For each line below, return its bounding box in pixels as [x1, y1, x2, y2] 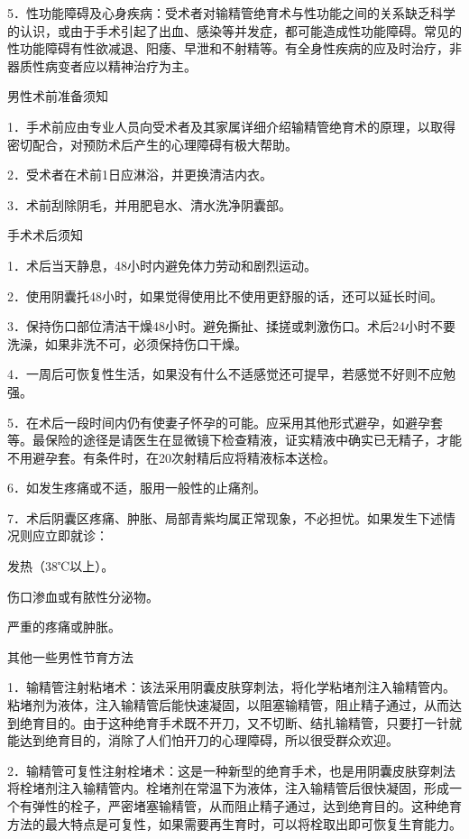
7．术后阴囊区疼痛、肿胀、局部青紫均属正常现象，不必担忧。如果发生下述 [7, 508, 443, 527]
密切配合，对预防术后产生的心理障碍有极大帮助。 [7, 134, 298, 153]
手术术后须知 [7, 226, 83, 244]
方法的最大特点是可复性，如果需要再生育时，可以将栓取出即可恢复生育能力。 [7, 814, 462, 833]
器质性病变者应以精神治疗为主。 [7, 56, 197, 75]
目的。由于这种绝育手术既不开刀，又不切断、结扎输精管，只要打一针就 [44, 713, 462, 732]
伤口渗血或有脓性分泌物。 [7, 586, 159, 605]
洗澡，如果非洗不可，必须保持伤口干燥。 [7, 334, 247, 353]
